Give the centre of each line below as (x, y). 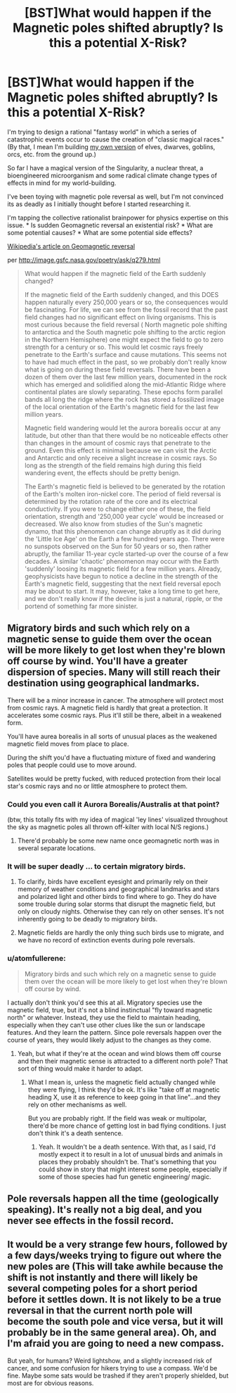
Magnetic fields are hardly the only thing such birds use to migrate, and (121, 933)
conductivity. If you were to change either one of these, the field (117, 509)
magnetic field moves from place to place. (68, 743)
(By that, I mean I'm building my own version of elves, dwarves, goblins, (111, 146)
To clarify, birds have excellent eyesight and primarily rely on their (113, 882)
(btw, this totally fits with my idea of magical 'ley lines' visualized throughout (118, 820)
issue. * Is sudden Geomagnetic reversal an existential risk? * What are (110, 225)
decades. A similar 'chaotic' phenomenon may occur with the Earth (122, 561)
